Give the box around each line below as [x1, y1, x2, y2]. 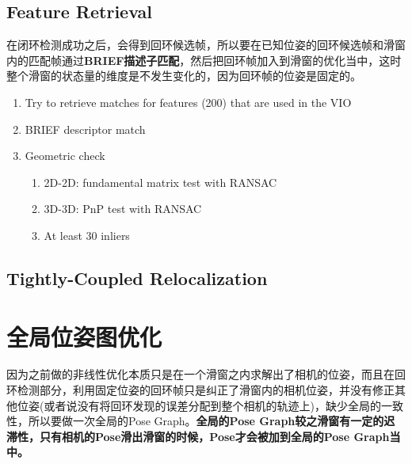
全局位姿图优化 [6, 320, 162, 352]
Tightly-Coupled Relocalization [6, 265, 268, 290]
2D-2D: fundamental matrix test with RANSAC [44, 173, 277, 190]
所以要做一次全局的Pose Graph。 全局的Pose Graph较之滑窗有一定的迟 [28, 413, 395, 429]
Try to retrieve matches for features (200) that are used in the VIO [25, 93, 352, 110]
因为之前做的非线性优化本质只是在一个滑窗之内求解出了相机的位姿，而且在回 [6, 366, 406, 382]
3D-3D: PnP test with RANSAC [44, 200, 202, 217]
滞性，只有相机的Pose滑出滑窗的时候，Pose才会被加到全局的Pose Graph [6, 428, 390, 444]
